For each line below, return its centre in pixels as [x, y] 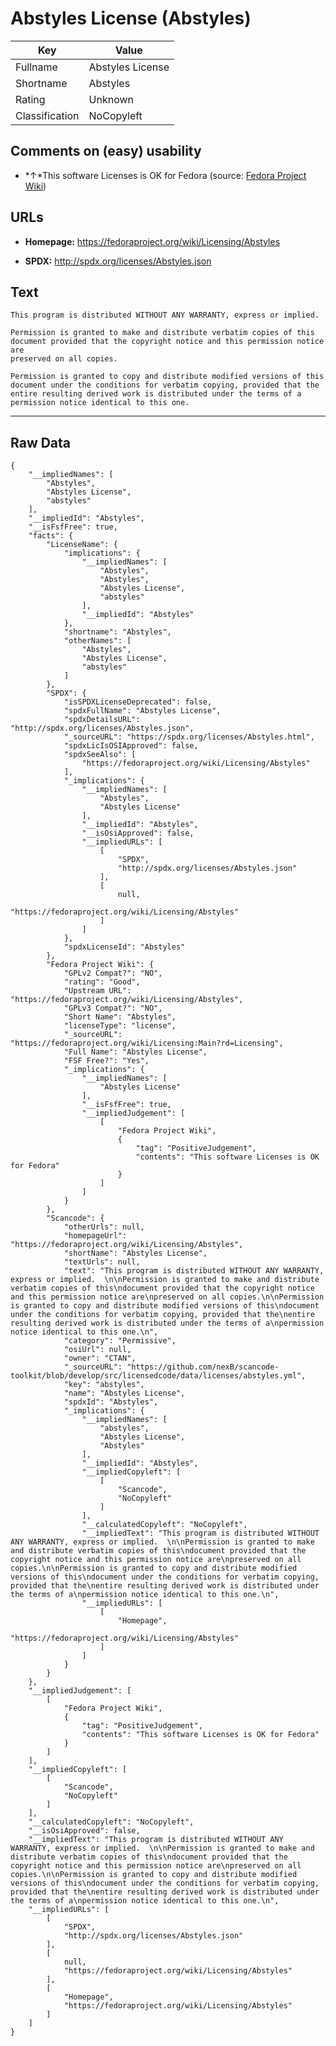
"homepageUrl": [95, 1236]
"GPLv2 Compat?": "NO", [113, 973]
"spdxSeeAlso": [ [100, 755]
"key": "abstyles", [104, 1385]
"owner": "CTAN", [100, 1358]
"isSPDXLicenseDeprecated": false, [138, 702]
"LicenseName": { [82, 545]
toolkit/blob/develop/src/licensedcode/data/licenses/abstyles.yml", [158, 1376]
